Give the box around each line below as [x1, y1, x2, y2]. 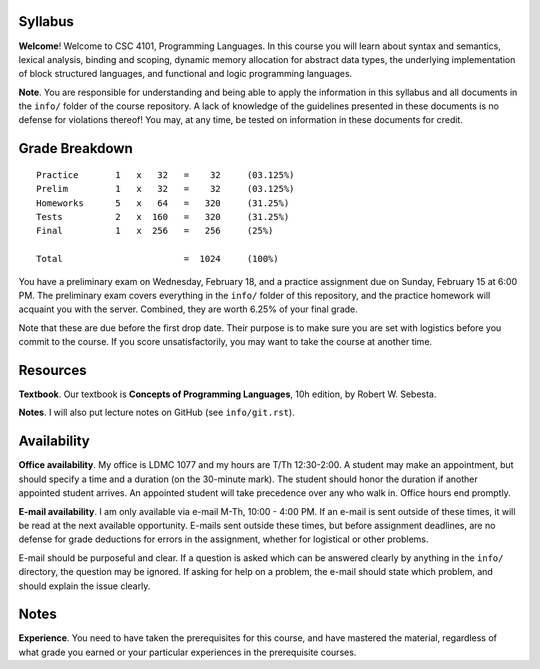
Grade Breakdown [18, 140, 134, 157]
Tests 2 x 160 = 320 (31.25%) [36, 211, 290, 223]
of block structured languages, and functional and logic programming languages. [18, 68, 353, 80]
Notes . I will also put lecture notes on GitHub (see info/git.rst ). [18, 406, 295, 419]
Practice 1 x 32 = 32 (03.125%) [36, 169, 295, 180]
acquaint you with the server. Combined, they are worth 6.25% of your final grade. [18, 303, 359, 315]
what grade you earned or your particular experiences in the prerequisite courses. [18, 646, 357, 658]
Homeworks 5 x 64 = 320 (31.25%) [36, 197, 290, 209]
